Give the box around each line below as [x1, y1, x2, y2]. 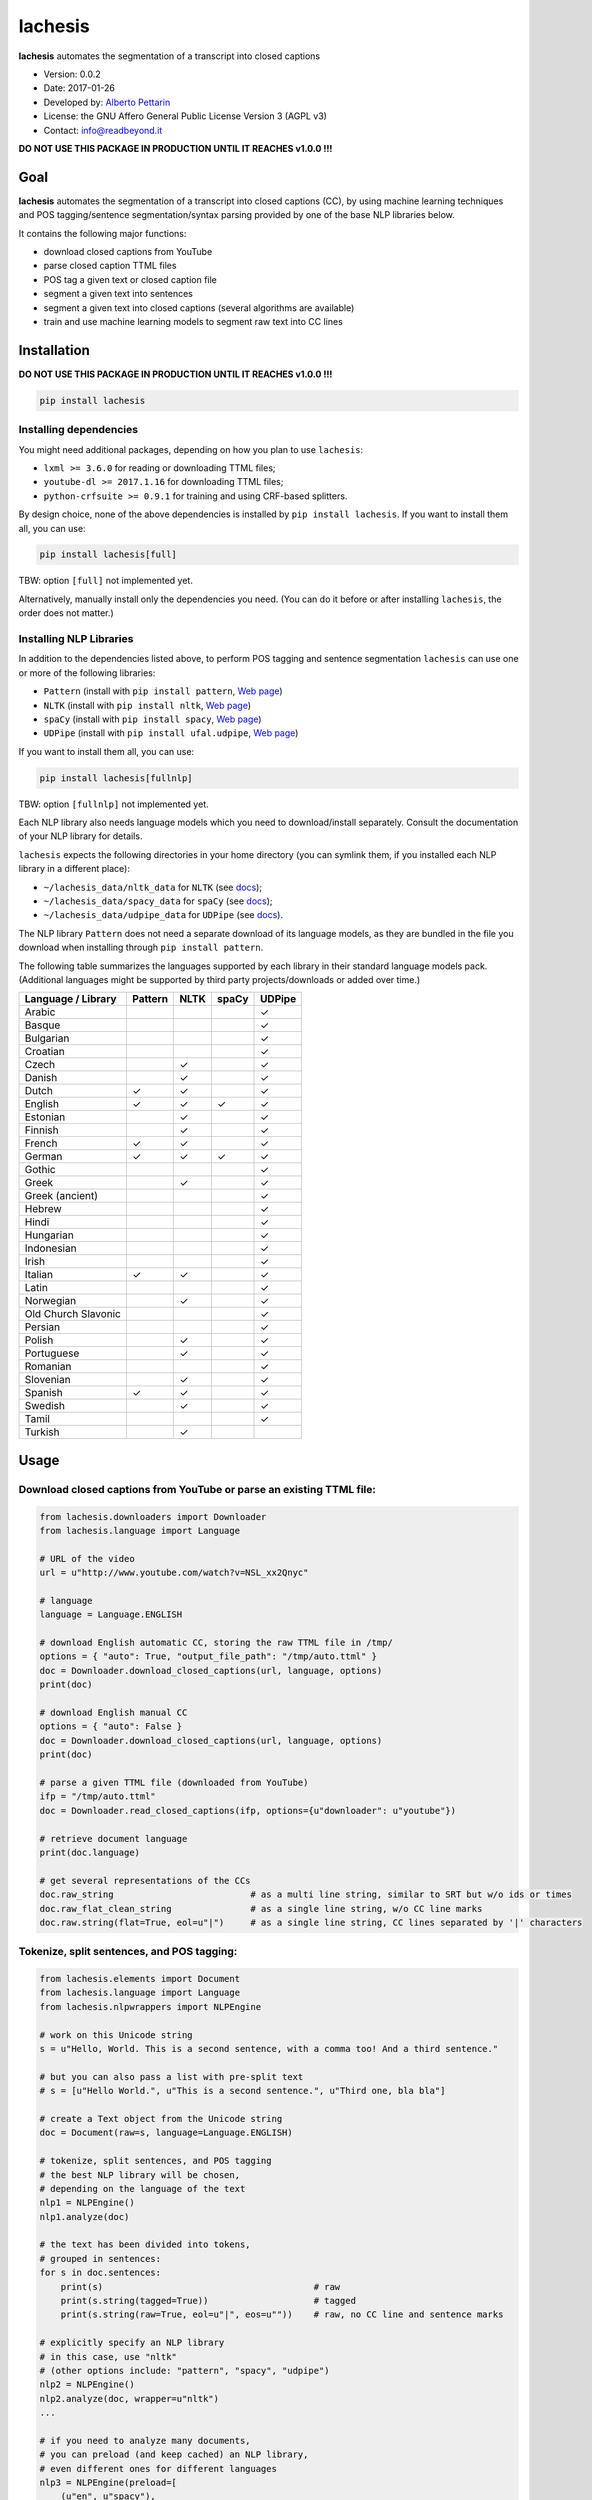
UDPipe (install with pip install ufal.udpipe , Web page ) [43, 727, 299, 739]
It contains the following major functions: [18, 227, 187, 239]
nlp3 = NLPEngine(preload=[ [39, 2477, 177, 2489]
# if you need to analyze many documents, [39, 2435, 251, 2446]
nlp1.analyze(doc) [39, 2211, 130, 2222]
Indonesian [24, 1241, 77, 1255]
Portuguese [24, 1346, 80, 1360]
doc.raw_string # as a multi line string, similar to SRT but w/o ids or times [39, 1889, 572, 1900]
